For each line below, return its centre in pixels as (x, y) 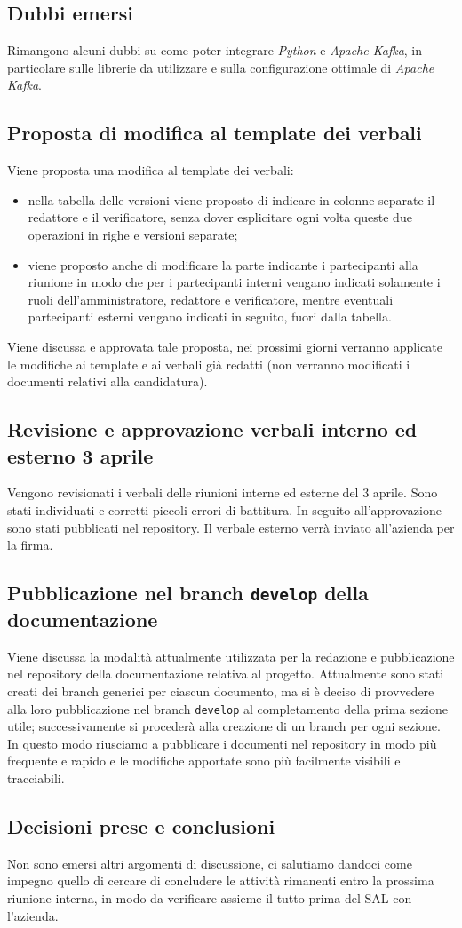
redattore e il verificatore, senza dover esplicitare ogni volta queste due (220, 217)
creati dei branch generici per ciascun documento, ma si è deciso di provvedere (221, 691)
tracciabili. (36, 778)
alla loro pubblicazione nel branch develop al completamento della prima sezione (227, 708)
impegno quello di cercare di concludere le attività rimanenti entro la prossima (221, 880)
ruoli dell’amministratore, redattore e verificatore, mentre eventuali (211, 299)
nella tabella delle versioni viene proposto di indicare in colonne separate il (231, 199)
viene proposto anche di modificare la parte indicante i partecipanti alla (223, 264)
